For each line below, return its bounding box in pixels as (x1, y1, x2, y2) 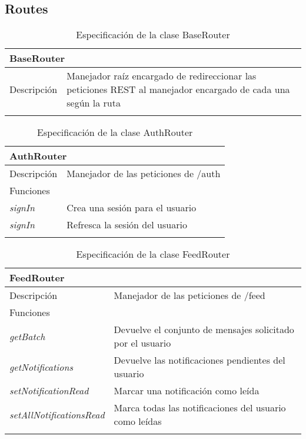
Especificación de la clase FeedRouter (76, 247, 230, 261)
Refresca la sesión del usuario (66, 218, 187, 232)
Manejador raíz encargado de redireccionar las (66, 69, 257, 83)
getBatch (9, 329, 45, 343)
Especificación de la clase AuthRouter (37, 125, 193, 139)
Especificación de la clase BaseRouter (76, 28, 230, 42)
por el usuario (114, 336, 171, 350)
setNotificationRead (9, 384, 89, 398)
